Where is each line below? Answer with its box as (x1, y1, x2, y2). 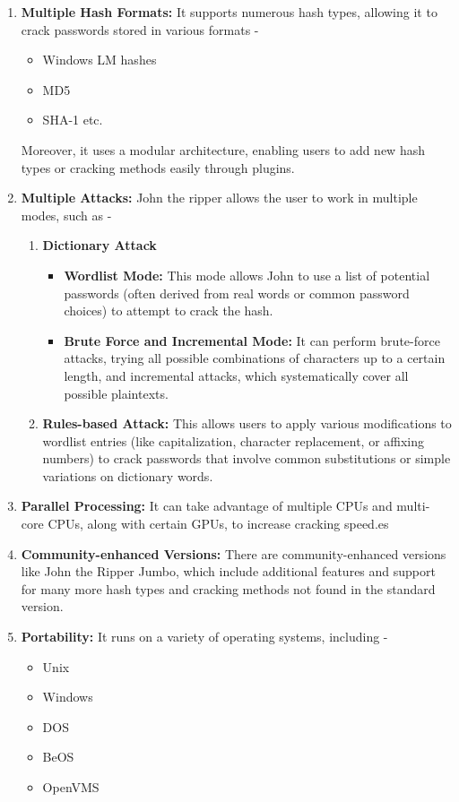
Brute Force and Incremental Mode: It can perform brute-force (64, 331, 440, 349)
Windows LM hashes (42, 50, 157, 69)
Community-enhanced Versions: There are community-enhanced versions (21, 544, 446, 563)
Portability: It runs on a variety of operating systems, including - (21, 627, 388, 646)
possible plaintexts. (64, 384, 169, 402)
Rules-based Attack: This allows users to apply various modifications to (42, 414, 452, 433)
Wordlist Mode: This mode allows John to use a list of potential (64, 265, 430, 284)
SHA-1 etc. (42, 110, 103, 129)
